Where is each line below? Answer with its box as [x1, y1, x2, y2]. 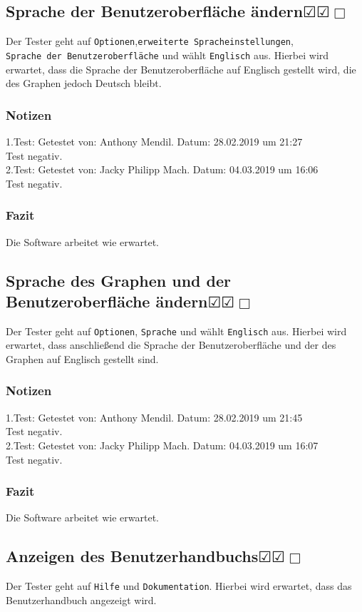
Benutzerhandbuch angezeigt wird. [6, 592, 157, 607]
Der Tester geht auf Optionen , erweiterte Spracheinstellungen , [6, 34, 294, 49]
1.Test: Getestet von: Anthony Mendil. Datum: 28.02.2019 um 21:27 [6, 133, 303, 148]
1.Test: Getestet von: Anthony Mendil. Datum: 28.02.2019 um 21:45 [6, 409, 303, 424]
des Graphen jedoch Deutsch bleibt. [6, 76, 162, 91]
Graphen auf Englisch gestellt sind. [6, 351, 159, 366]
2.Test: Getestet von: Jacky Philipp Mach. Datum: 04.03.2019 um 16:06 [6, 162, 319, 177]
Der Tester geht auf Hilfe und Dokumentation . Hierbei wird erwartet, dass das [6, 578, 352, 593]
